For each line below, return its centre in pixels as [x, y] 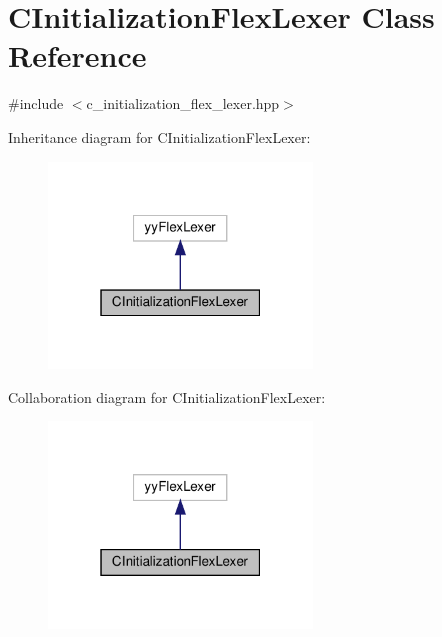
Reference [77, 55]
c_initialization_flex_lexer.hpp [183, 103]
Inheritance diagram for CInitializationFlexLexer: [159, 136]
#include [36, 103]
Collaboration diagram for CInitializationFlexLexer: [167, 396]
